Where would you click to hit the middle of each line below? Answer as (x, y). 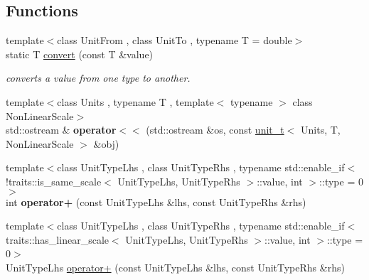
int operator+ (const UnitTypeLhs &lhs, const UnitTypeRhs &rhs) (156, 201)
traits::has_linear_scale (57, 239)
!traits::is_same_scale (54, 181)
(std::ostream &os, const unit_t (215, 130)
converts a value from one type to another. (98, 78)
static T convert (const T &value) (80, 54)
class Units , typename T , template (135, 101)
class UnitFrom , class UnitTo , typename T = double (175, 40)
